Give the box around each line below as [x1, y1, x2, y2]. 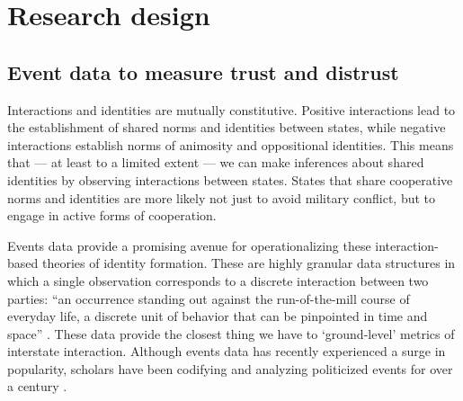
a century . [7, 377, 67, 396]
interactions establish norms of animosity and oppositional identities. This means [7, 135, 454, 154]
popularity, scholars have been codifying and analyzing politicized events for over [7, 359, 453, 378]
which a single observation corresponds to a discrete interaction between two [7, 271, 429, 290]
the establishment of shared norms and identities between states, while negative [7, 118, 446, 137]
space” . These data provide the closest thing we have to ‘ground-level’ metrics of [7, 324, 455, 343]
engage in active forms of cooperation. [7, 206, 217, 225]
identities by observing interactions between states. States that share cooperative [7, 170, 453, 189]
